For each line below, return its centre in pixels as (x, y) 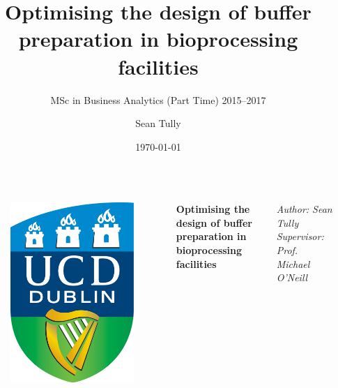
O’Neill (292, 277)
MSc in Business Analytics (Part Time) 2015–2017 (158, 99)
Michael (293, 263)
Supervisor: (300, 236)
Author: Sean (304, 209)
